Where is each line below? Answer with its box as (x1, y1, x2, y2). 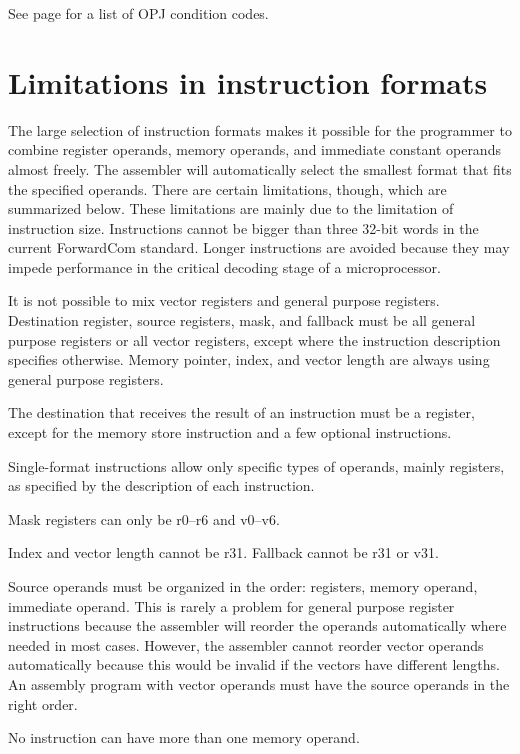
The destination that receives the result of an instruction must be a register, (8, 402, 475, 423)
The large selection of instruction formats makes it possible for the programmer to (8, 119, 512, 140)
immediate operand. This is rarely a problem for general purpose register (8, 595, 455, 616)
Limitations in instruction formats (8, 61, 488, 102)
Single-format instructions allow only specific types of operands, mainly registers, (8, 455, 505, 476)
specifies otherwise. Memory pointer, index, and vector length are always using (8, 349, 490, 370)
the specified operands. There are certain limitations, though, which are (8, 178, 447, 199)
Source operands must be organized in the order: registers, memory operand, (8, 576, 478, 596)
